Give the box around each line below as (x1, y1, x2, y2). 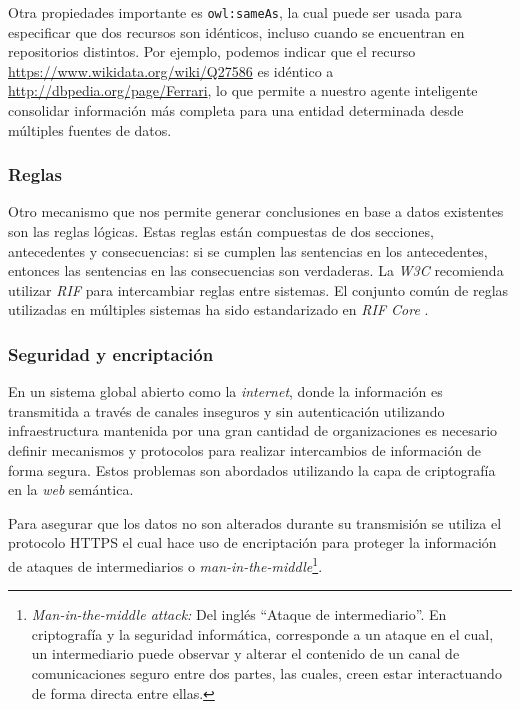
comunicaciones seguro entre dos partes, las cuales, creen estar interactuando (31, 663, 502, 683)
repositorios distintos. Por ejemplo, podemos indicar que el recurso (8, 41, 416, 62)
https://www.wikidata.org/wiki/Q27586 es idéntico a (8, 60, 334, 81)
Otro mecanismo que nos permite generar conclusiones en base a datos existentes (8, 201, 504, 222)
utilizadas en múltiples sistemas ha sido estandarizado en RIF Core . (8, 299, 429, 320)
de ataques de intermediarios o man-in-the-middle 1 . (8, 552, 323, 576)
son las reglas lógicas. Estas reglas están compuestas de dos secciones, (8, 221, 434, 242)
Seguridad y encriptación (8, 341, 214, 366)
